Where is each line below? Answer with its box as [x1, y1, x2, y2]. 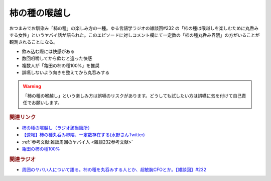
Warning [23, 83, 41, 89]
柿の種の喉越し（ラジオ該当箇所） [22, 125, 92, 131]
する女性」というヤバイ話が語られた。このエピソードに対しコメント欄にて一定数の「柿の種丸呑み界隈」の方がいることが [9, 32, 260, 38]
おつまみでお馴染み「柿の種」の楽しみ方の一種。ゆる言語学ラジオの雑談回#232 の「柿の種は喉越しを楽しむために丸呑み [9, 25, 259, 31]
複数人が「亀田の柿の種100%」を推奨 [22, 62, 100, 68]
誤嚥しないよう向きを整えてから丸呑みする [22, 69, 110, 75]
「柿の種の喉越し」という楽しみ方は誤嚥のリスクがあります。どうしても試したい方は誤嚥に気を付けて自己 [23, 93, 242, 99]
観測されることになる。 [9, 39, 58, 45]
